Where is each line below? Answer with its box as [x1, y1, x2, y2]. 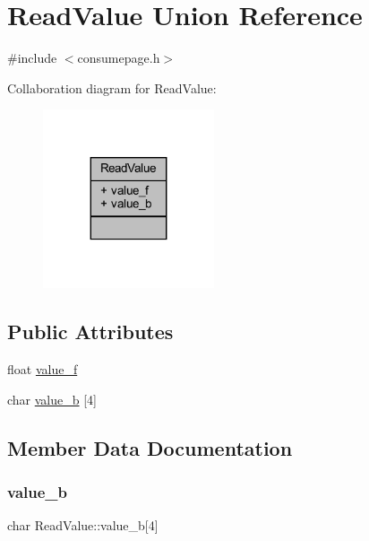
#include [7, 48, 57, 67]
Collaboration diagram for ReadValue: [7, 78, 217, 97]
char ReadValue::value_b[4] [7, 516, 159, 535]
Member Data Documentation [7, 433, 293, 461]
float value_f [7, 360, 78, 379]
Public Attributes [7, 318, 174, 345]
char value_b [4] [7, 389, 98, 408]
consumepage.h [77, 48, 160, 67]
